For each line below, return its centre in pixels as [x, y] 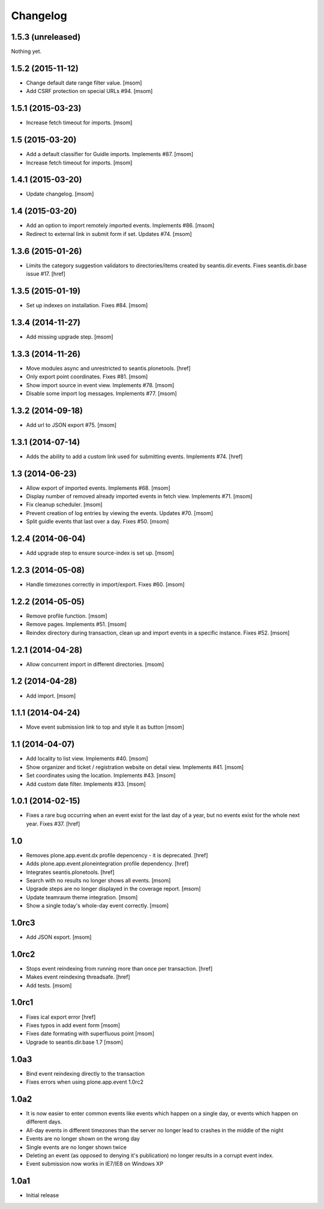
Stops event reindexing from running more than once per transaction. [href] [119, 968]
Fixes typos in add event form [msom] [73, 1025]
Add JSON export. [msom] [59, 937]
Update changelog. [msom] [60, 194]
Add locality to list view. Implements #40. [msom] [87, 759]
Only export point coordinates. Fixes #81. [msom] [87, 377]
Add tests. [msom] [49, 985]
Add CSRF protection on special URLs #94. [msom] [89, 91]
